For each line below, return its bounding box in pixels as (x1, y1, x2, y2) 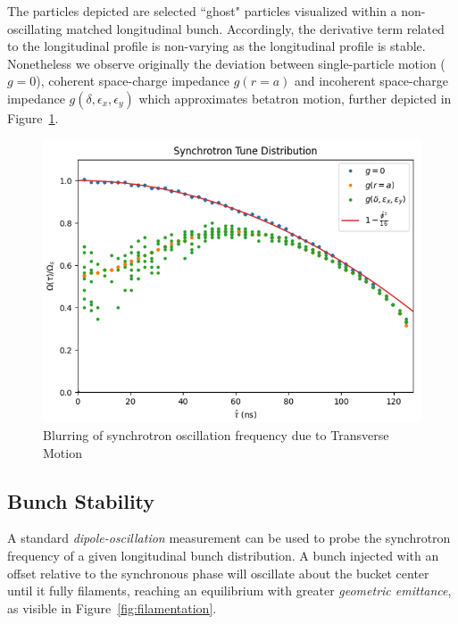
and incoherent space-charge (294, 71, 448, 90)
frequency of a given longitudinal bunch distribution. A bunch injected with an (7, 545, 439, 564)
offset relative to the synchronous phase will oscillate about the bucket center (7, 563, 429, 582)
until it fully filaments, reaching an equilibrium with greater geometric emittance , (7, 581, 452, 600)
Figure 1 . (7, 108, 59, 127)
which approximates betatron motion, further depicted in (138, 88, 452, 107)
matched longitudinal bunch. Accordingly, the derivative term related (66, 19, 445, 37)
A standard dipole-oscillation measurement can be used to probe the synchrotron (7, 528, 451, 547)
